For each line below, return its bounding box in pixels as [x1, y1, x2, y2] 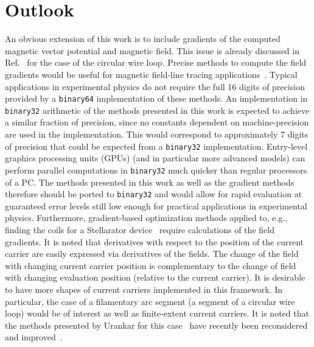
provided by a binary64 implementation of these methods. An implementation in [5, 92, 308, 105]
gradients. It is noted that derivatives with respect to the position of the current [5, 235, 304, 248]
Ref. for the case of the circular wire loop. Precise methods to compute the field [5, 56, 307, 69]
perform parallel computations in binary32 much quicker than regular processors [5, 163, 307, 176]
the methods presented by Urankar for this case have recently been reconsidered [5, 318, 308, 331]
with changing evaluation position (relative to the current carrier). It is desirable [5, 271, 305, 284]
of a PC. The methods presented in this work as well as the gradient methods [5, 175, 295, 188]
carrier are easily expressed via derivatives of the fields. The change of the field [5, 247, 299, 260]
